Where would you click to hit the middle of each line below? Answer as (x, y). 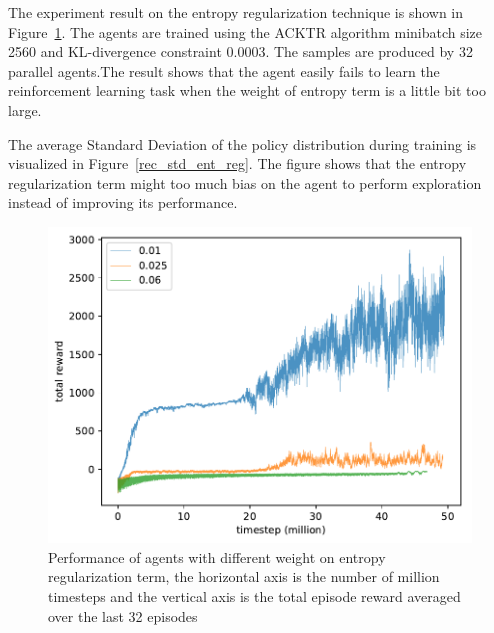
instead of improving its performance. (123, 202)
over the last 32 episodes (123, 615)
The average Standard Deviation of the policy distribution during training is (242, 143)
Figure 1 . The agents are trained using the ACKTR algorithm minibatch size (245, 31)
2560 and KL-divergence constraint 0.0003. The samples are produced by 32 (240, 51)
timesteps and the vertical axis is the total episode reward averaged (254, 596)
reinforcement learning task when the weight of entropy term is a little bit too (247, 90)
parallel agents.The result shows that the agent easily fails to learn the (224, 70)
